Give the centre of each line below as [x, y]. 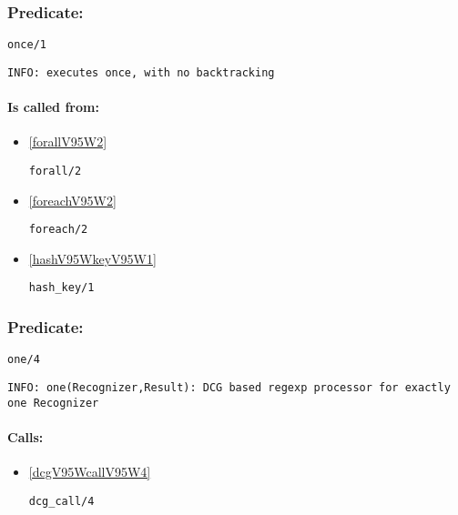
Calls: [25, 436]
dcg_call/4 [61, 501]
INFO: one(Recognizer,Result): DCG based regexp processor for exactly [229, 387]
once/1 [27, 45]
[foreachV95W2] [72, 200]
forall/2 [55, 171]
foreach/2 [58, 230]
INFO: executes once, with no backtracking [141, 72]
